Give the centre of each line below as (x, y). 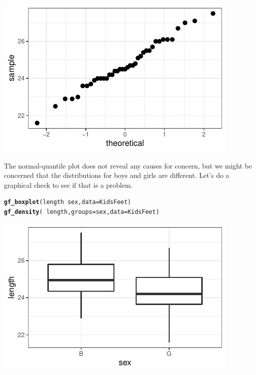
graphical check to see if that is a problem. (68, 185)
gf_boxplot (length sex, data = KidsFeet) (68, 202)
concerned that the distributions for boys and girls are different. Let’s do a (117, 175)
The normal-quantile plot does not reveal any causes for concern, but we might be (128, 165)
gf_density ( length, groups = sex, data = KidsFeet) (82, 212)
